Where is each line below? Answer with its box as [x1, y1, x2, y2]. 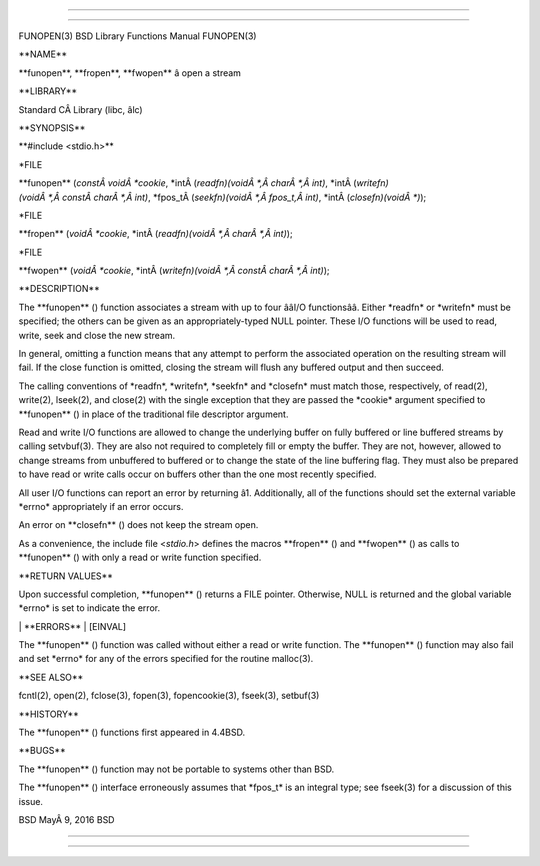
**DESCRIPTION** [18, 283, 100, 295]
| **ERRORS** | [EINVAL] [18, 620, 127, 632]
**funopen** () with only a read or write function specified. [18, 551, 262, 564]
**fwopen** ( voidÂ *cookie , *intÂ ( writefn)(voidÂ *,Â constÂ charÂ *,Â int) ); [18, 265, 330, 277]
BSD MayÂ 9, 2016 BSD [18, 813, 115, 825]
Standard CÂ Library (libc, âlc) [18, 103, 144, 115]
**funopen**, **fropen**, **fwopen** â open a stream [18, 66, 242, 79]
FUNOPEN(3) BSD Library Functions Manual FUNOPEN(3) [18, 30, 257, 42]
